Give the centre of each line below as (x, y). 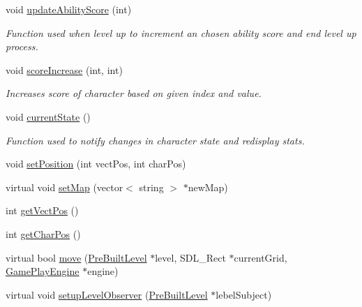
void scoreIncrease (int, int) (64, 69)
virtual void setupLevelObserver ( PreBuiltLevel (107, 294)
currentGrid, (261, 257)
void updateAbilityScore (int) (69, 9)
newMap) (208, 187)
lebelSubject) (244, 294)
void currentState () (48, 116)
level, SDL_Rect (190, 257)
